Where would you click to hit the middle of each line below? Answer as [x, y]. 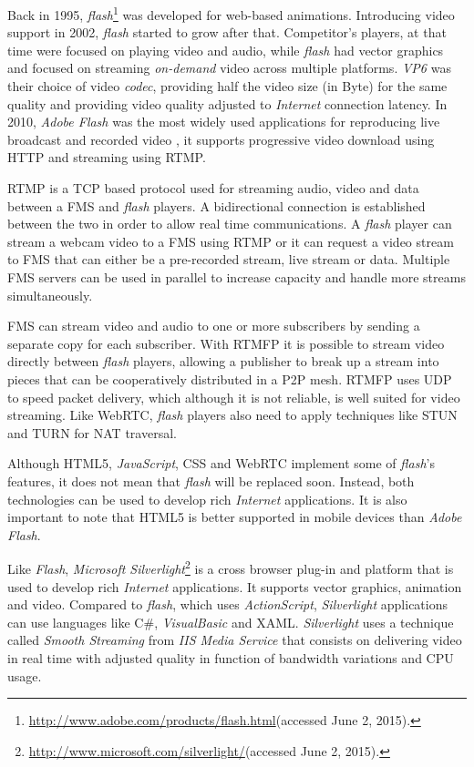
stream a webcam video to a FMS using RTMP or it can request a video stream [231, 241]
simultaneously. [50, 295]
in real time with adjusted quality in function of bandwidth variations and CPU [231, 657]
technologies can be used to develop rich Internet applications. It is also [207, 499]
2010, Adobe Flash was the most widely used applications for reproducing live [224, 122]
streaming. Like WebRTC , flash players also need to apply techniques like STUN [232, 415]
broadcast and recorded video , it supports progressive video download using [221, 139]
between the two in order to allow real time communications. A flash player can [230, 224]
